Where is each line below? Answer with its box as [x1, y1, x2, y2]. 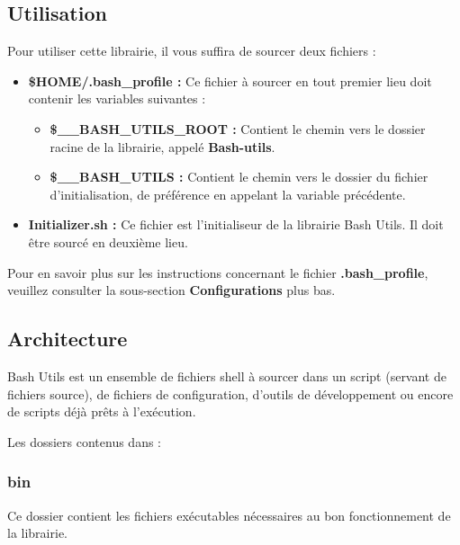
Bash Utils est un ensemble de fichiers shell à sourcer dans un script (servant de [7, 366, 446, 385]
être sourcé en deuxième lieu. [28, 232, 188, 251]
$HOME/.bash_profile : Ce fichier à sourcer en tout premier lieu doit [28, 71, 432, 90]
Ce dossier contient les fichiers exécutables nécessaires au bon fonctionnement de [7, 505, 451, 524]
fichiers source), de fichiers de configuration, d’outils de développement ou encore [7, 384, 454, 403]
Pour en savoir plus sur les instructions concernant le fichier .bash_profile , [7, 263, 428, 281]
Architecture [7, 325, 128, 353]
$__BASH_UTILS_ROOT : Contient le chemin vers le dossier [50, 119, 426, 138]
